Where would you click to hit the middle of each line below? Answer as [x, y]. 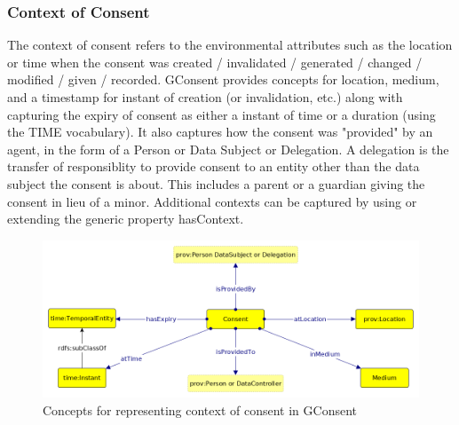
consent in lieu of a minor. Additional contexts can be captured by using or [212, 201]
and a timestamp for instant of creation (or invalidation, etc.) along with [205, 97]
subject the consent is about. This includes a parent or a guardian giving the [216, 183]
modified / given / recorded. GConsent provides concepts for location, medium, [223, 79]
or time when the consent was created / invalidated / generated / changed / [215, 62]
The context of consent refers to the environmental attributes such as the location [230, 45]
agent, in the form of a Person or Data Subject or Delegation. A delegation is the [228, 149]
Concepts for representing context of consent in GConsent [200, 409]
